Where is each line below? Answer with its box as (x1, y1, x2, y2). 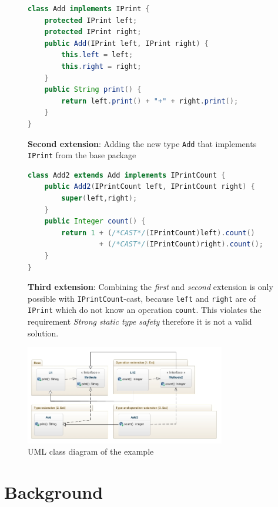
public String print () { (44, 85, 142, 94)
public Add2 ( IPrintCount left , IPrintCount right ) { (44, 182, 255, 191)
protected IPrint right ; (44, 28, 142, 36)
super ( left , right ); (61, 194, 138, 203)
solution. (28, 326, 59, 339)
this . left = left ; (61, 51, 133, 59)
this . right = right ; (61, 62, 142, 71)
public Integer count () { (44, 217, 146, 226)
